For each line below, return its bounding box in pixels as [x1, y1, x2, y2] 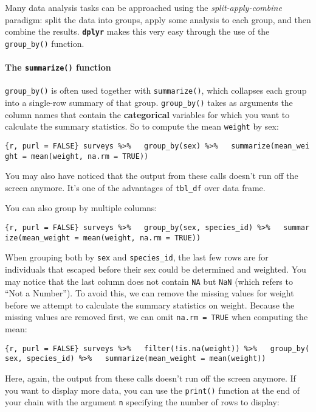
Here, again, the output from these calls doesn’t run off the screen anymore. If [5, 372, 296, 385]
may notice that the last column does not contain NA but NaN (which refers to [5, 274, 293, 287]
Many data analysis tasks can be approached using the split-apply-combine [5, 1, 282, 13]
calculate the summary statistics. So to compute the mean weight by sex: [5, 120, 279, 133]
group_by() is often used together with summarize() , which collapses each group [5, 84, 307, 97]
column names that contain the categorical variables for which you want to [5, 108, 290, 120]
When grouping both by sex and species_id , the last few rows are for [5, 251, 269, 264]
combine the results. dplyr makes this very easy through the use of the [5, 25, 270, 38]
